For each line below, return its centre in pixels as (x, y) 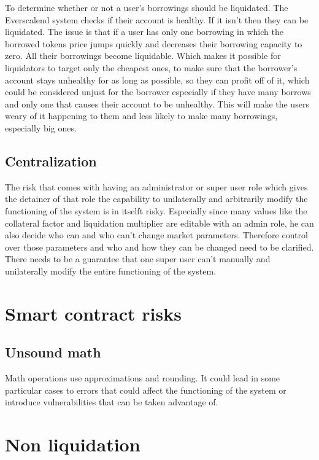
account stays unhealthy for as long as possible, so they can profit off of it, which (157, 80)
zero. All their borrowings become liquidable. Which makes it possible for (143, 56)
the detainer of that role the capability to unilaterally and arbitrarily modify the (156, 199)
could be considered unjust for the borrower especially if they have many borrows (158, 92)
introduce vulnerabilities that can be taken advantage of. (112, 402)
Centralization (51, 161)
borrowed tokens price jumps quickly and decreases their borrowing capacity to (154, 43)
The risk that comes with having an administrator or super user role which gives (156, 186)
